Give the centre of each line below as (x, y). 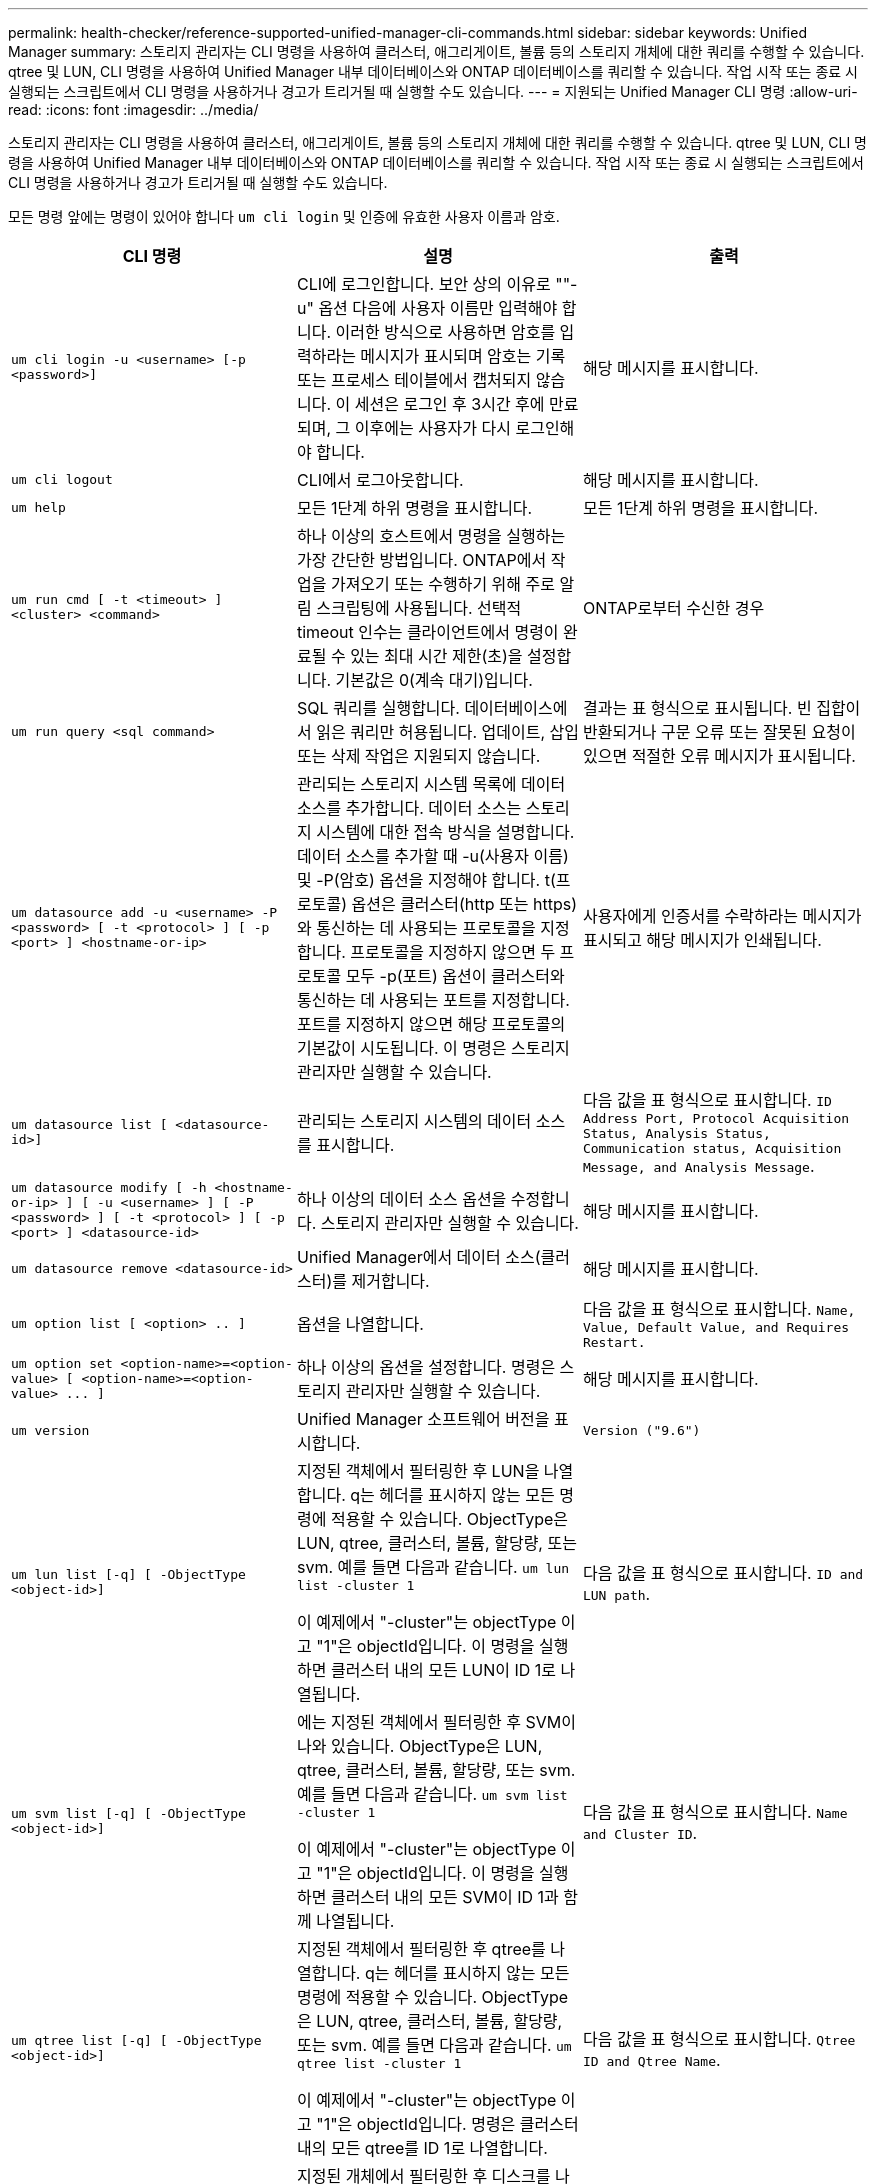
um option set (62, 1363)
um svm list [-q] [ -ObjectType (128, 1813)
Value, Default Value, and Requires (716, 1327)
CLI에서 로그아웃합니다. (380, 480)
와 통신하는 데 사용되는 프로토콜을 (416, 928)
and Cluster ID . (640, 1832)
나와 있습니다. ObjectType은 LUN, (419, 1746)
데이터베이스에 (516, 708)
